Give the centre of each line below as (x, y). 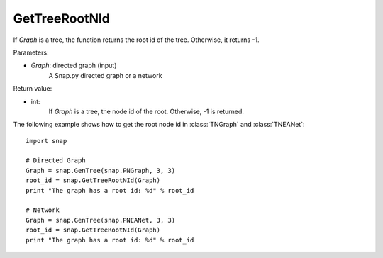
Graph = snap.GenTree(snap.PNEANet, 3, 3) (101, 220)
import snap (46, 141)
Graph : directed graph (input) (74, 66)
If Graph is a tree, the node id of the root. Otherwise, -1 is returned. (146, 111)
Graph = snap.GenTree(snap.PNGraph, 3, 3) (101, 170)
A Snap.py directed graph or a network (105, 75)
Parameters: (31, 52)
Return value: (33, 89)
